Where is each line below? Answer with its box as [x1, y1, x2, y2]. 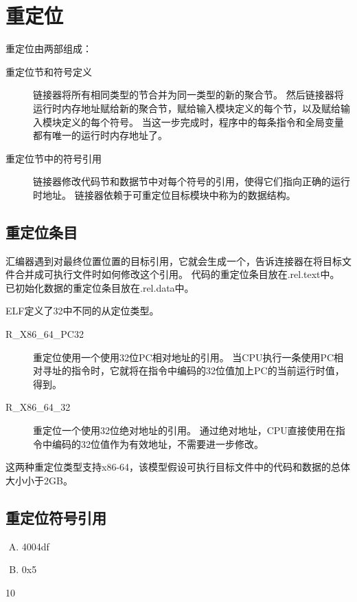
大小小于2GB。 [5, 473, 73, 487]
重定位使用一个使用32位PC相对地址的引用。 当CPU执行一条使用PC [33, 350, 334, 364]
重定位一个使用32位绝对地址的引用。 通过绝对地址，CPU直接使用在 [33, 423, 336, 438]
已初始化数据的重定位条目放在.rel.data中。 [5, 280, 194, 294]
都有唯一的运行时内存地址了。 [33, 128, 168, 142]
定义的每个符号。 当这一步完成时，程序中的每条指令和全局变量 [61, 114, 344, 129]
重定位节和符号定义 [5, 64, 92, 78]
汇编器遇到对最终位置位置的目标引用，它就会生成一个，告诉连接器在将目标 [5, 253, 342, 268]
